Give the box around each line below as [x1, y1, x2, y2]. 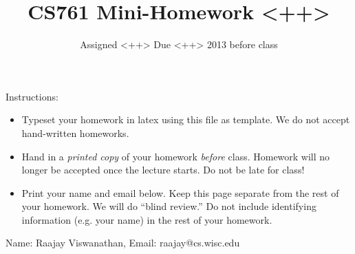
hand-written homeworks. [21, 125, 129, 140]
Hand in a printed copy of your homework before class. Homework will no [21, 149, 330, 163]
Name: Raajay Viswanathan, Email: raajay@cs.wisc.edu [6, 235, 240, 250]
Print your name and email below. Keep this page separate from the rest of [21, 185, 339, 200]
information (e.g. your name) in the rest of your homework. [21, 212, 272, 226]
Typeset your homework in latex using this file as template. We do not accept [21, 112, 350, 127]
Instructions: [6, 89, 58, 103]
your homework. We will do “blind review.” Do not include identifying [21, 199, 316, 213]
